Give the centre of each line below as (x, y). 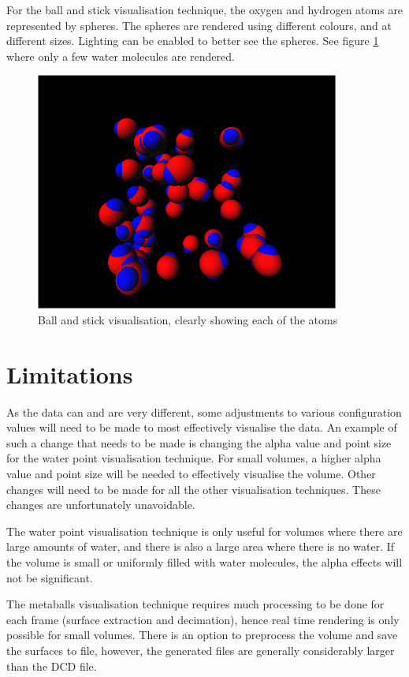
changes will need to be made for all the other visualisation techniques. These (193, 489)
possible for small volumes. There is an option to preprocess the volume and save (202, 635)
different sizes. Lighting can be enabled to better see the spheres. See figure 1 (193, 41)
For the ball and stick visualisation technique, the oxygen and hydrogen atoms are (205, 9)
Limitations (70, 374)
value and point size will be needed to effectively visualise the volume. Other (191, 474)
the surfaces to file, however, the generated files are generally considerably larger (201, 650)
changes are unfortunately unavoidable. (101, 505)
